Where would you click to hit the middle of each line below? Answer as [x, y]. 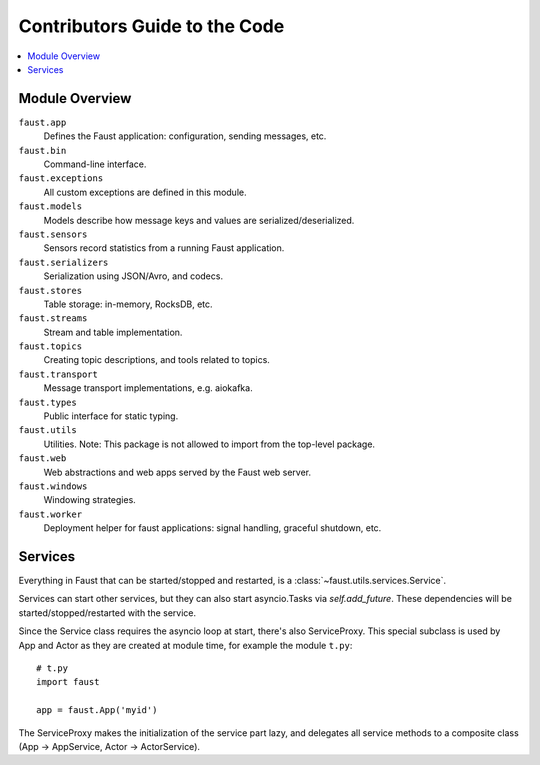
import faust [68, 682]
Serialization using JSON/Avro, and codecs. [133, 276]
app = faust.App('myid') [97, 710]
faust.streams [53, 318]
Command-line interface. [95, 164]
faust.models [50, 206]
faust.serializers [63, 262]
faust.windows [53, 486]
